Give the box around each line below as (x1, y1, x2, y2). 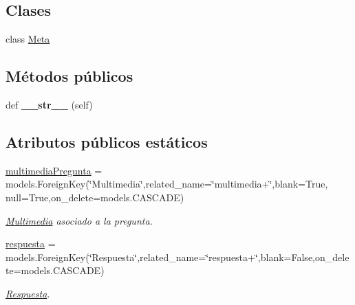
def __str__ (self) (6, 98, 93, 111)
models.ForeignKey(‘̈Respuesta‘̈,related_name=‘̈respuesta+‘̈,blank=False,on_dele (6, 249, 349, 264)
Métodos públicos (6, 65, 133, 87)
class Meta (6, 32, 50, 46)
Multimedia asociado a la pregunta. (6, 213, 153, 227)
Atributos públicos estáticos (6, 131, 208, 152)
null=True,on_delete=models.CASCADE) (6, 190, 184, 204)
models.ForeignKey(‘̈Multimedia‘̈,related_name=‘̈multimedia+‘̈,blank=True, (6, 177, 328, 191)
